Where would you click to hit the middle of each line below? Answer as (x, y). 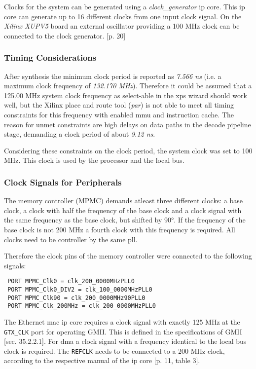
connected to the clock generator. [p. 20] (65, 35)
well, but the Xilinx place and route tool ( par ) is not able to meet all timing (119, 105)
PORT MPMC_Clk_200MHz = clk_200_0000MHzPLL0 (82, 306)
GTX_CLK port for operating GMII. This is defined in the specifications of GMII (123, 331)
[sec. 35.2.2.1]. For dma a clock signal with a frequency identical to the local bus (125, 341)
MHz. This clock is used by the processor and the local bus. (94, 160)
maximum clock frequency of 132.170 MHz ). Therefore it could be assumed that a (128, 86)
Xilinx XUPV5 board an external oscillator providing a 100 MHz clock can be (122, 26)
